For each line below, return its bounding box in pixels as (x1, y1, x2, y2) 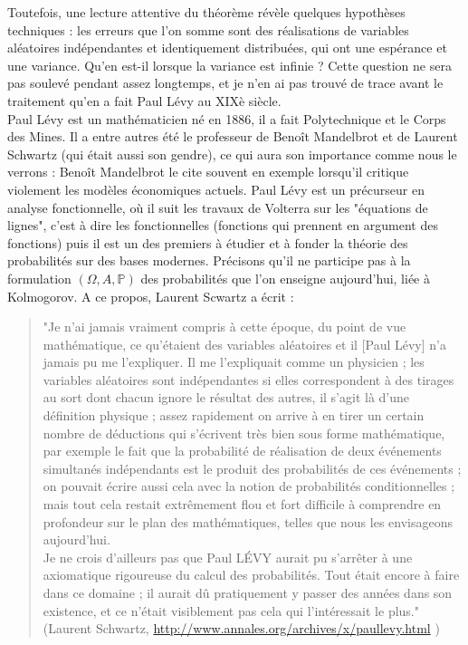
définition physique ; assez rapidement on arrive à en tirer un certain (43, 406, 425, 425)
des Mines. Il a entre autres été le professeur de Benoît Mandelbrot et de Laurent (7, 127, 458, 146)
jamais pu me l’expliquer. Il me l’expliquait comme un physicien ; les (43, 352, 425, 371)
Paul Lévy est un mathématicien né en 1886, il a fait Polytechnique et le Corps (7, 109, 446, 128)
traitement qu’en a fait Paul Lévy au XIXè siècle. (7, 91, 282, 110)
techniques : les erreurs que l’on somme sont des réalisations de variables (7, 20, 409, 39)
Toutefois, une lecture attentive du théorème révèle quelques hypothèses (7, 3, 406, 21)
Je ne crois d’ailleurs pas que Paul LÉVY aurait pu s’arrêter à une (43, 547, 413, 566)
